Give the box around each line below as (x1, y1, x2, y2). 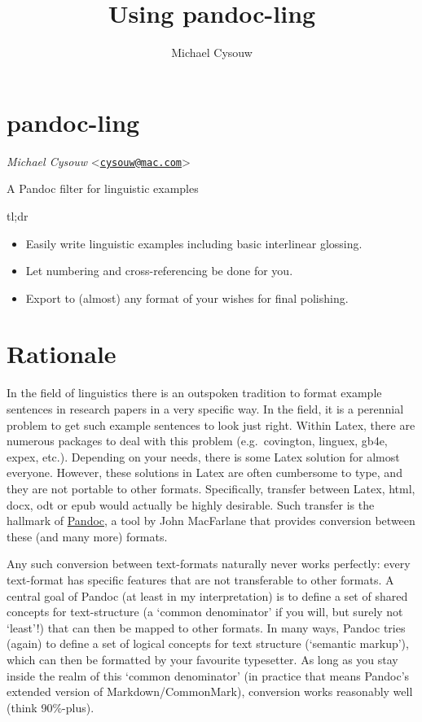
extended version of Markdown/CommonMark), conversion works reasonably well (7, 683, 413, 700)
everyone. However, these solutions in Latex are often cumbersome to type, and (7, 464, 402, 481)
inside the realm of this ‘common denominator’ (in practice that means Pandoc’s (7, 667, 410, 684)
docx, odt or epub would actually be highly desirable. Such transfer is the (7, 496, 375, 513)
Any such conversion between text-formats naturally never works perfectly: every (7, 555, 411, 572)
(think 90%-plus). (7, 698, 95, 715)
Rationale (7, 337, 116, 370)
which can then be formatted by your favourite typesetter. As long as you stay (7, 650, 398, 667)
